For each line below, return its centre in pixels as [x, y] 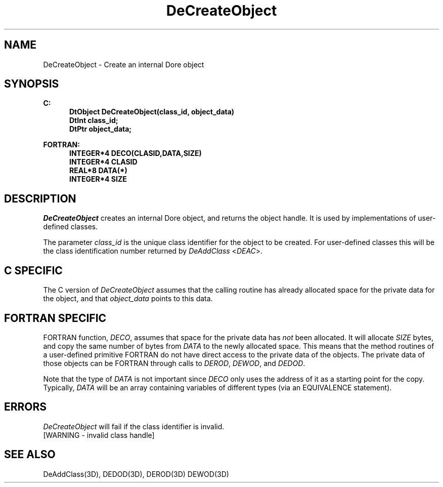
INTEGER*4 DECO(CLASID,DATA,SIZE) [136, 153]
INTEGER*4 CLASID [103, 162]
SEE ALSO [30, 455]
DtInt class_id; [94, 120]
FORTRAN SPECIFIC [55, 318]
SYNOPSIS [32, 84]
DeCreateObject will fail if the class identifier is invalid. [134, 426]
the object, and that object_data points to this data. [128, 299]
